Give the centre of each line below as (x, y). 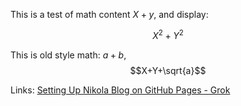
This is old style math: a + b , (68, 55)
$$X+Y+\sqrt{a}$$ (168, 70)
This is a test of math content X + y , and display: (109, 14)
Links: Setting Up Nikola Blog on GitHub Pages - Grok (120, 90)
